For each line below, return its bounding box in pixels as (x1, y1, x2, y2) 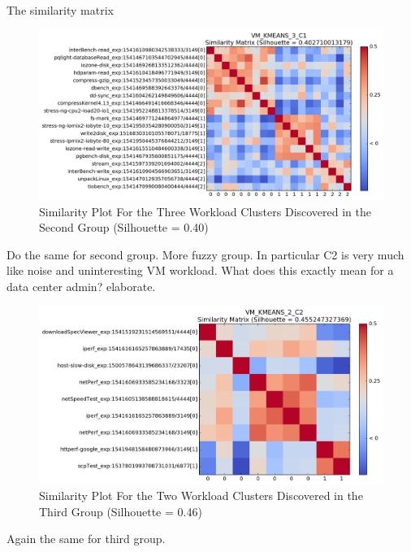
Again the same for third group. (6, 530, 166, 547)
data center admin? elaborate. (6, 278, 156, 295)
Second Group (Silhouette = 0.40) (39, 219, 209, 236)
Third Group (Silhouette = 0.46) (39, 502, 202, 519)
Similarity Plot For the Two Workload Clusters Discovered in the (39, 487, 363, 504)
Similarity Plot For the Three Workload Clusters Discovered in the (39, 202, 372, 219)
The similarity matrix (6, 2, 114, 18)
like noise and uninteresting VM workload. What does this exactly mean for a (6, 262, 394, 279)
